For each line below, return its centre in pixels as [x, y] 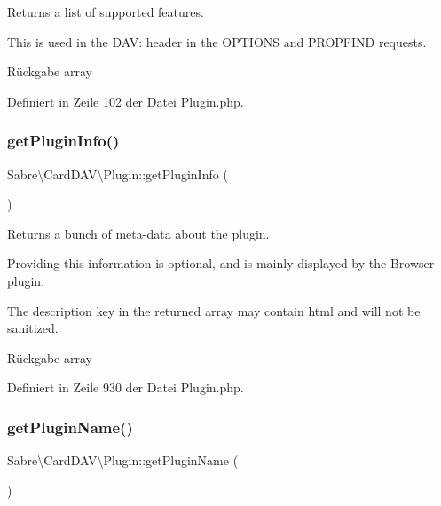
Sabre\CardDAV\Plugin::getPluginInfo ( [118, 174]
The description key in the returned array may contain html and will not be [214, 310]
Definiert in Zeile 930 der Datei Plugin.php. [126, 387]
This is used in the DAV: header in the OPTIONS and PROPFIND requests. [217, 41]
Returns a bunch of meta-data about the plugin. [138, 233]
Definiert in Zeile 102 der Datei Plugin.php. [126, 101]
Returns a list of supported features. [106, 12]
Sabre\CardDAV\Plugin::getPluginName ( [123, 460]
